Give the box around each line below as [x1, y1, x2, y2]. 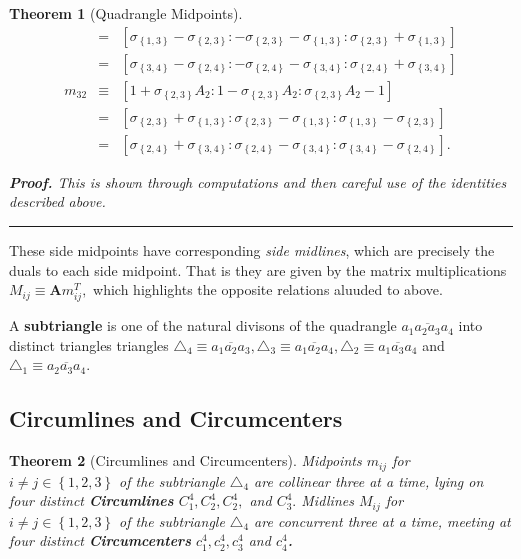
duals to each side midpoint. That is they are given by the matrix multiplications [9, 259, 507, 280]
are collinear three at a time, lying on [254, 470, 484, 491]
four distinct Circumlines [9, 490, 174, 511]
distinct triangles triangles [9, 334, 169, 355]
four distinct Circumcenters [9, 530, 191, 551]
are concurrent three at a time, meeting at [254, 510, 511, 531]
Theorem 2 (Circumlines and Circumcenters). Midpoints [9, 450, 362, 471]
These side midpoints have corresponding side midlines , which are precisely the [9, 239, 495, 260]
